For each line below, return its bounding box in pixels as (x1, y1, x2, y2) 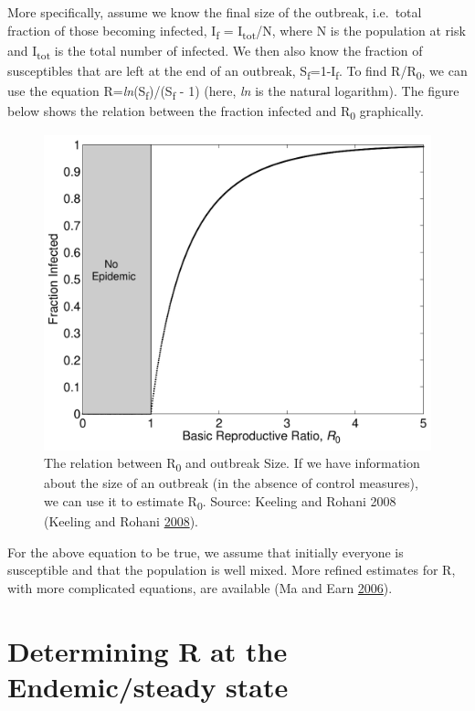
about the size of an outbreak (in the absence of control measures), (44, 473, 418, 493)
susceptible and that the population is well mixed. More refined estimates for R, (7, 560, 456, 579)
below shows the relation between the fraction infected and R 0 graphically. (7, 101, 424, 122)
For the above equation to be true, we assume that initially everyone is (7, 542, 404, 561)
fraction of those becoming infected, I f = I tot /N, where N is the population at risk (7, 20, 466, 42)
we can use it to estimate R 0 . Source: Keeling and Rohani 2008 (44, 492, 396, 513)
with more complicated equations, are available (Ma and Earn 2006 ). (7, 578, 393, 597)
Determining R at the (7, 631, 288, 669)
